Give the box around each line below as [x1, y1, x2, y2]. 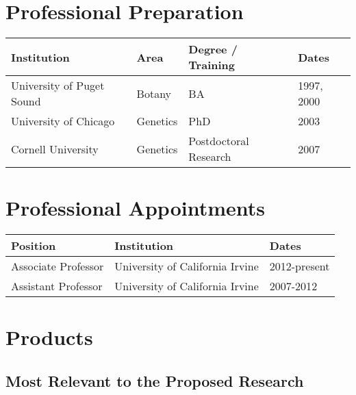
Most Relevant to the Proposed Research [5, 370, 304, 392]
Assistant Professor [11, 278, 103, 294]
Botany [136, 85, 172, 101]
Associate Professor [11, 258, 104, 275]
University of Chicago [11, 113, 115, 129]
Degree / [188, 41, 238, 58]
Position [11, 238, 56, 254]
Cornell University [11, 140, 99, 157]
